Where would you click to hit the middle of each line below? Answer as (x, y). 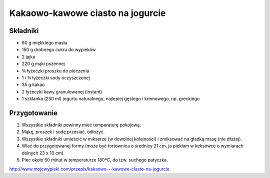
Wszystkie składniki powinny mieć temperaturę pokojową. (81, 125)
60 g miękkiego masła (44, 43)
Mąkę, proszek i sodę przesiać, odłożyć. (63, 132)
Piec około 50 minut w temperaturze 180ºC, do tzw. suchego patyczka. (95, 160)
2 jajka (28, 56)
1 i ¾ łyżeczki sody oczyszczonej (56, 78)
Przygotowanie (33, 113)
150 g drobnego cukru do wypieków (59, 49)
